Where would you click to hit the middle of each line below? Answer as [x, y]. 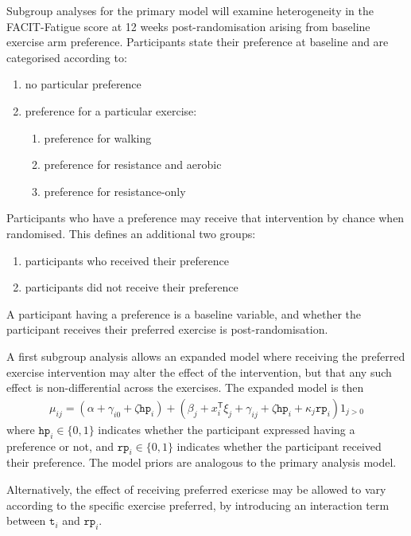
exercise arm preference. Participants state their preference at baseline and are [198, 42]
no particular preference [83, 84]
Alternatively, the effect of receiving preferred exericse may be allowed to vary [196, 489]
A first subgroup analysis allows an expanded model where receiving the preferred [206, 356]
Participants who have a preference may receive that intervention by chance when [205, 218]
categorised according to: [67, 57]
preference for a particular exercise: [111, 110]
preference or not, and [60, 446]
